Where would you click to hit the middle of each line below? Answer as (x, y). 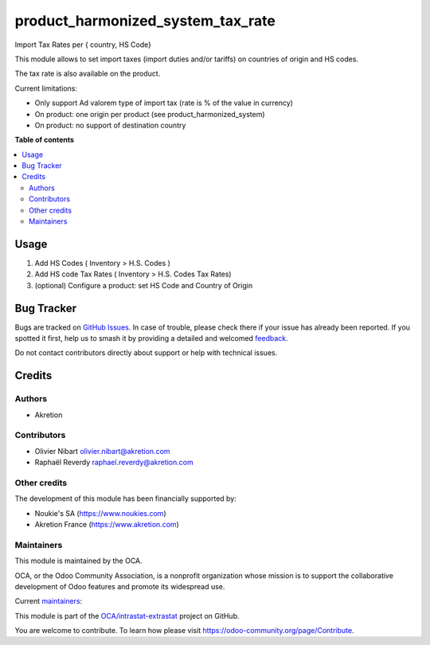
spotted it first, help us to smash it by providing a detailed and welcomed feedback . (151, 338)
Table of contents (45, 140)
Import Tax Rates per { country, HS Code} (83, 45)
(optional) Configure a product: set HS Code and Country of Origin (144, 285)
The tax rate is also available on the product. (88, 74)
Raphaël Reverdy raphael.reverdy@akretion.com (114, 463)
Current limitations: (46, 88)
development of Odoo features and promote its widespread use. (120, 586)
